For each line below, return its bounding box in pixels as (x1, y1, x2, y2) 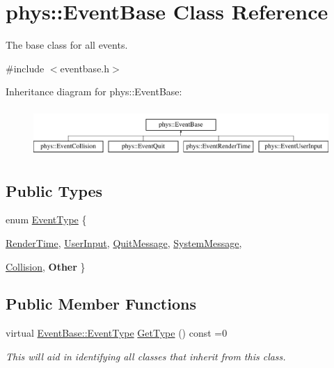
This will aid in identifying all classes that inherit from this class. (6, 349, 286, 363)
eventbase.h (60, 61, 110, 75)
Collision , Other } (6, 259, 86, 273)
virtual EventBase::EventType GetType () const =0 (6, 326, 228, 340)
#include (6, 61, 45, 75)
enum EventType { (6, 212, 87, 227)
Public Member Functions (6, 293, 196, 314)
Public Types (6, 179, 103, 201)
